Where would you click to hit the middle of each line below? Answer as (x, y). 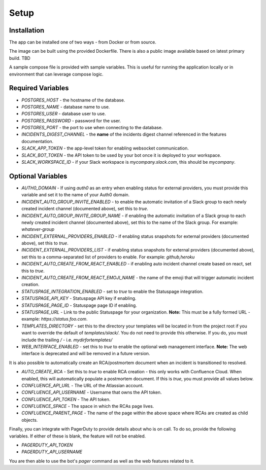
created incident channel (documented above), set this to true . (85, 209)
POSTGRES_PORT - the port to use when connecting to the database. (92, 128)
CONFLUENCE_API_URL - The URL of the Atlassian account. (83, 385)
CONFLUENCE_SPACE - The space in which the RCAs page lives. (88, 406)
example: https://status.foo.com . (55, 319)
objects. (30, 420)
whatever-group (38, 229)
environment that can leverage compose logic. (56, 74)
